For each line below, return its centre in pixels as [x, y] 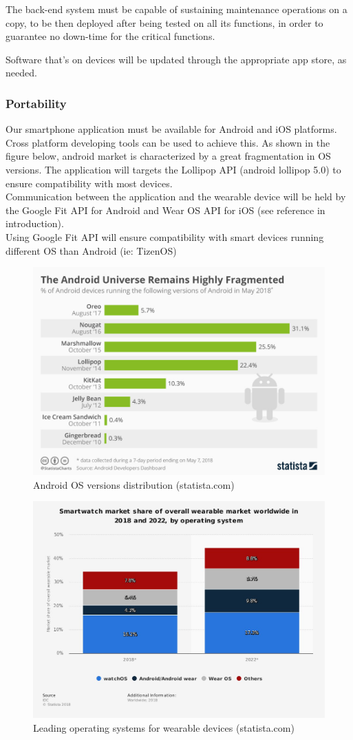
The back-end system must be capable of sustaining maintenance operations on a [176, 9]
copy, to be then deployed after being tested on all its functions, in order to [164, 22]
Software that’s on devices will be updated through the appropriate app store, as [176, 59]
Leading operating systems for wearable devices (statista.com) [164, 728]
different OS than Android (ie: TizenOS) [91, 250]
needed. [21, 73]
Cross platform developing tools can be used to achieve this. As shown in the [168, 142]
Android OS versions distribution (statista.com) [134, 484]
